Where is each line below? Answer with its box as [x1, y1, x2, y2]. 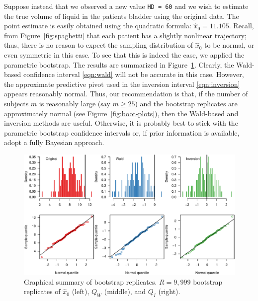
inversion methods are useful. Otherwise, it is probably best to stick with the [4, 118, 238, 128]
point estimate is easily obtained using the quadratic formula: [4, 20, 191, 31]
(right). [158, 286, 180, 297]
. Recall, [229, 20, 254, 31]
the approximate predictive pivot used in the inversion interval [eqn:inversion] [4, 78, 240, 89]
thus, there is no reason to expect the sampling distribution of [4, 40, 193, 50]
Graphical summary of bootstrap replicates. [24, 276, 157, 287]
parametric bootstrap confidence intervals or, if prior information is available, [4, 127, 240, 138]
